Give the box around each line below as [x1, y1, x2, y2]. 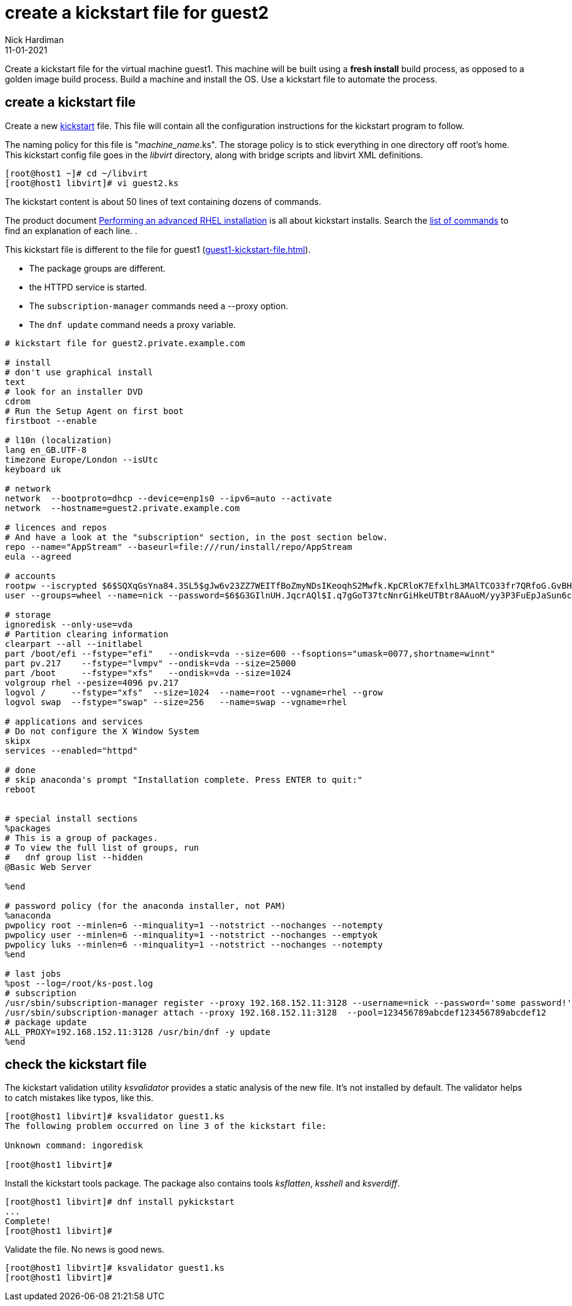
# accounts [5, 571, 56, 581]
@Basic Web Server [5, 862, 92, 872]
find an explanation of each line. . [5, 225, 138, 236]
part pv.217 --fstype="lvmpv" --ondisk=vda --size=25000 [5, 658, 296, 668]
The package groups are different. [29, 263, 166, 273]
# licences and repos [5, 522, 107, 532]
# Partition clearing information [5, 629, 168, 639]
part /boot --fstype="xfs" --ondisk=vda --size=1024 [5, 668, 291, 678]
